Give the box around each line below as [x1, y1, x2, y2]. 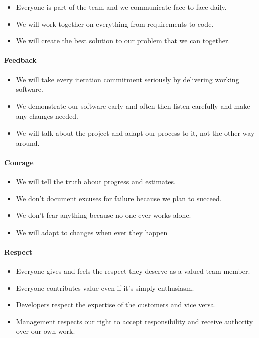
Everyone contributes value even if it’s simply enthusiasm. [16, 282, 194, 293]
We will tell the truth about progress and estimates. [16, 176, 176, 186]
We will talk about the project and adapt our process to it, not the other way [16, 127, 255, 138]
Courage [4, 157, 34, 167]
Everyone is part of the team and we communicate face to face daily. [16, 2, 227, 12]
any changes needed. [16, 110, 78, 121]
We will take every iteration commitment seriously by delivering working [16, 74, 239, 84]
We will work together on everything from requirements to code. [16, 18, 214, 29]
